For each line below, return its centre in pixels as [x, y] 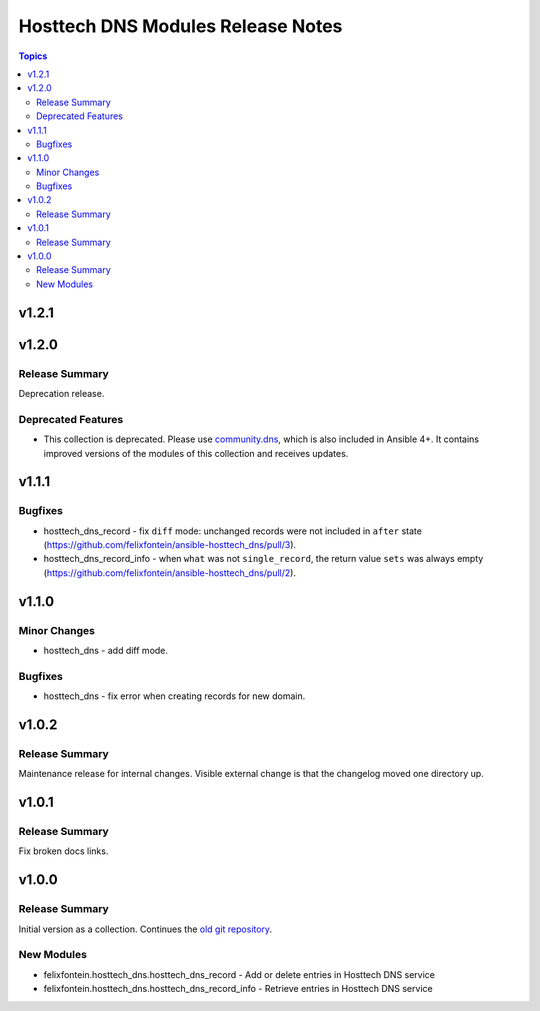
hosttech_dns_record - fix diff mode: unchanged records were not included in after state [232, 531]
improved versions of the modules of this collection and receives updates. [196, 453]
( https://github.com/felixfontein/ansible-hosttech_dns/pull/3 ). [170, 545]
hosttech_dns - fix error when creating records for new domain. [174, 696]
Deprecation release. [61, 393]
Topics [33, 56]
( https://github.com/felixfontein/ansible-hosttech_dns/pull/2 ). [170, 572]
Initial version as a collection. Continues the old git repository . [145, 929]
